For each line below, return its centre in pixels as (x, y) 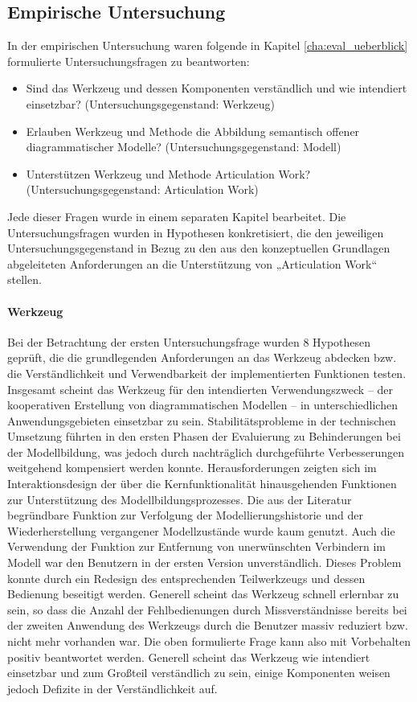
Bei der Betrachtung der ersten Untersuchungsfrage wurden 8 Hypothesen (189, 341)
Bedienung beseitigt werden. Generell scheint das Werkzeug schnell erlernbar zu (203, 594)
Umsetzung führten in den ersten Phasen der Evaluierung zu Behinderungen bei (204, 436)
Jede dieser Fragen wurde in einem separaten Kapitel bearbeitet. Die (177, 216)
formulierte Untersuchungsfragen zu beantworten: (129, 61)
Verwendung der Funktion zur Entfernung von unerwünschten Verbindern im (197, 546)
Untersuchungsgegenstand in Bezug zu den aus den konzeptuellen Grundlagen (199, 248)
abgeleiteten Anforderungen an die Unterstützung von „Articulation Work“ (192, 263)
